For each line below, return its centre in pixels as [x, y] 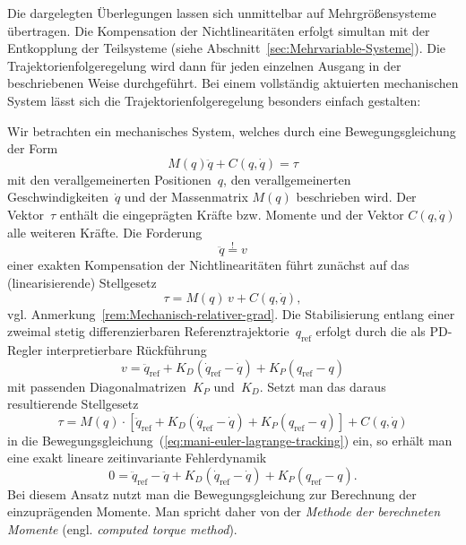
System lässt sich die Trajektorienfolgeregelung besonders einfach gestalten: [214, 100]
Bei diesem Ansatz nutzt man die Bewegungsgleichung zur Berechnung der [212, 493]
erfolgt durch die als [371, 331]
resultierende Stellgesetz [73, 404]
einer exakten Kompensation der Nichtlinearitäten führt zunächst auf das [208, 265]
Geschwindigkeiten [58, 197]
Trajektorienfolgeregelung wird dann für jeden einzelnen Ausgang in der [204, 65]
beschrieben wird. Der [356, 197]
